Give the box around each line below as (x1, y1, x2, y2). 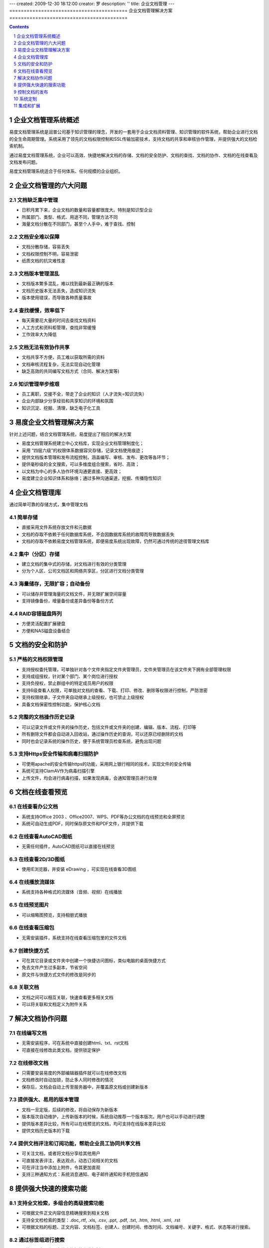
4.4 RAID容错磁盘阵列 (9, 610, 62, 617)
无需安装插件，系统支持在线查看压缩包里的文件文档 (21, 935, 127, 940)
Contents (9, 24, 29, 30)
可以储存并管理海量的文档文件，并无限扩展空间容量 (21, 591, 127, 597)
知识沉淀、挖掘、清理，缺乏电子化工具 (21, 405, 101, 411)
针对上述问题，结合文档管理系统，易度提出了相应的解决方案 (9, 431, 132, 437)
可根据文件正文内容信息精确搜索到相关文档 (21, 1210, 109, 1216)
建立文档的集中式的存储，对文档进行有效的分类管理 (21, 561, 127, 567)
